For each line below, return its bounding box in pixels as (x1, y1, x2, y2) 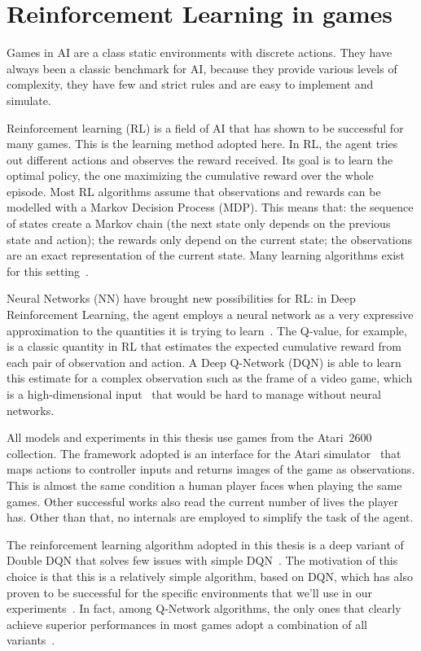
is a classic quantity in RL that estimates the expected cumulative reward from (7, 338, 402, 355)
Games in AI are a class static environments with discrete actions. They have (7, 44, 392, 61)
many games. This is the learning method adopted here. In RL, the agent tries (7, 135, 398, 152)
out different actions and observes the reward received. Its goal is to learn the (7, 151, 393, 168)
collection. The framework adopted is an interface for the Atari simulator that (7, 444, 401, 461)
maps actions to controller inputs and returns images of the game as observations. (7, 461, 415, 478)
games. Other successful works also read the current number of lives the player (7, 492, 399, 509)
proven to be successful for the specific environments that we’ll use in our (7, 583, 372, 601)
